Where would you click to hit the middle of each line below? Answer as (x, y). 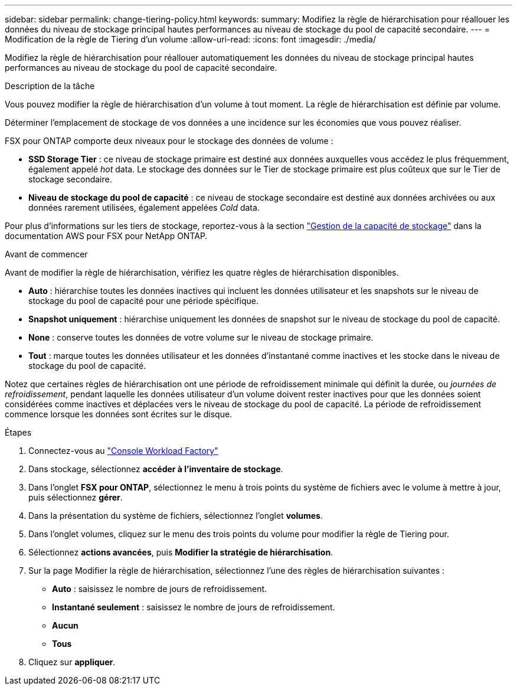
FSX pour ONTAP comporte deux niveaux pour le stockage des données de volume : (169, 141)
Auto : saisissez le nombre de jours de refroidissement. (160, 589)
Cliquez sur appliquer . (72, 662)
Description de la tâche (50, 86)
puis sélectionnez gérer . (76, 497)
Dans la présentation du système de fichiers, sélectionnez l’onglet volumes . (176, 516)
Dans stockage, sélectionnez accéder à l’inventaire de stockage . (156, 469)
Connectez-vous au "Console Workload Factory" (123, 451)
